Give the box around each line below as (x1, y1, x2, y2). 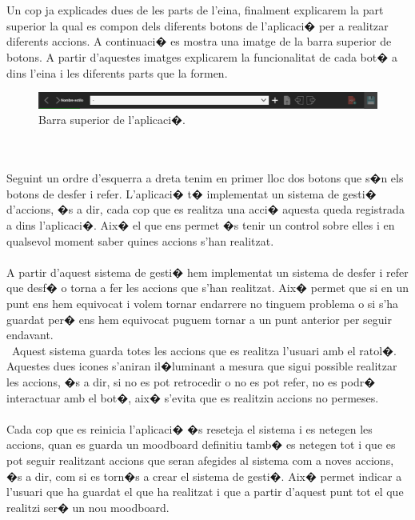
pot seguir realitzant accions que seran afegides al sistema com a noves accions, (6, 451, 394, 468)
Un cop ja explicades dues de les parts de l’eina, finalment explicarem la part (6, 2, 384, 18)
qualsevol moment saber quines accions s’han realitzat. (6, 232, 274, 249)
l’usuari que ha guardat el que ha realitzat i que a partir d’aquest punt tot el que (6, 483, 404, 500)
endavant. (6, 326, 54, 343)
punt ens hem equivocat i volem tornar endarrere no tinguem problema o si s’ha (6, 294, 399, 311)
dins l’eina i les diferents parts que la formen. (6, 64, 228, 81)
